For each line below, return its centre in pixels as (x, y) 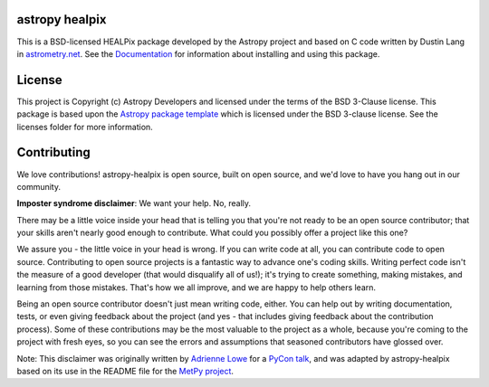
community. (38, 186)
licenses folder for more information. (85, 127)
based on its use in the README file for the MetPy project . (125, 371)
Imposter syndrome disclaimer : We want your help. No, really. (134, 203)
